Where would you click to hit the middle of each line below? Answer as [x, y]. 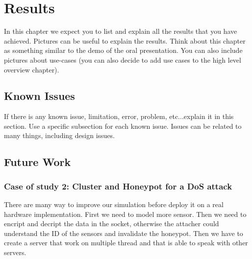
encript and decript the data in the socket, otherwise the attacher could [112, 224]
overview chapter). [32, 69]
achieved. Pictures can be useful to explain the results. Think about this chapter [125, 40]
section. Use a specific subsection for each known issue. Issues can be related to [123, 126]
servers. [15, 252]
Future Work [38, 162]
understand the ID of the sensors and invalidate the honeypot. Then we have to [124, 233]
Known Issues [39, 96]
